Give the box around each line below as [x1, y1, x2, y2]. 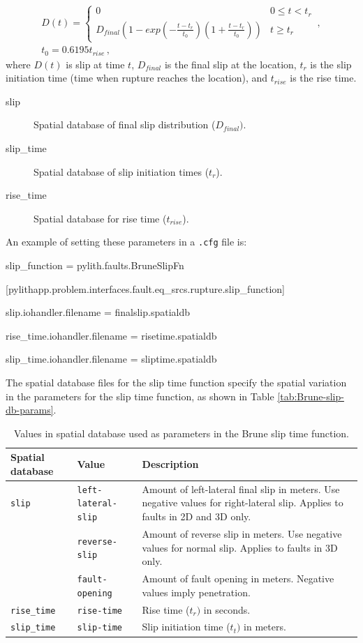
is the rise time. [290, 70, 357, 85]
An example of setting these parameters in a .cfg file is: [6, 234, 247, 249]
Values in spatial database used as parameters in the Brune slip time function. [14, 425, 349, 440]
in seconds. [203, 602, 251, 616]
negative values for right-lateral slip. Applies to [142, 495, 343, 510]
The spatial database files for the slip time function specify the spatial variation [6, 375, 347, 389]
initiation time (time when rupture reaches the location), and [6, 70, 268, 85]
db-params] [6, 402, 54, 417]
